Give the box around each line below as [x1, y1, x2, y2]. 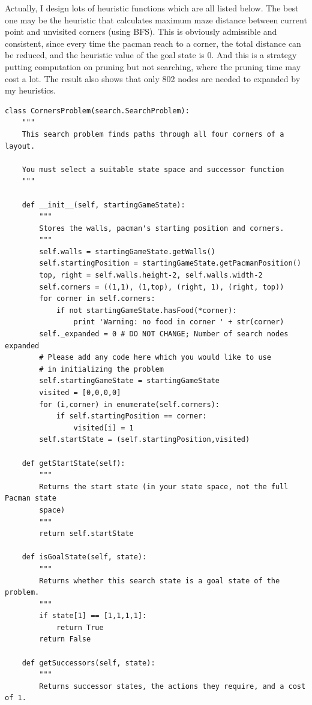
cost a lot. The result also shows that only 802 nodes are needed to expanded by [5, 72, 301, 85]
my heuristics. [5, 84, 56, 97]
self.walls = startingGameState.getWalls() [39, 247, 215, 256]
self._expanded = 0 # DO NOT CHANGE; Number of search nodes [39, 330, 289, 339]
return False [39, 635, 91, 644]
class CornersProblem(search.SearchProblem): [5, 106, 190, 115]
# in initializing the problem [39, 364, 164, 373]
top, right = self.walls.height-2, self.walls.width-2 [39, 271, 263, 280]
